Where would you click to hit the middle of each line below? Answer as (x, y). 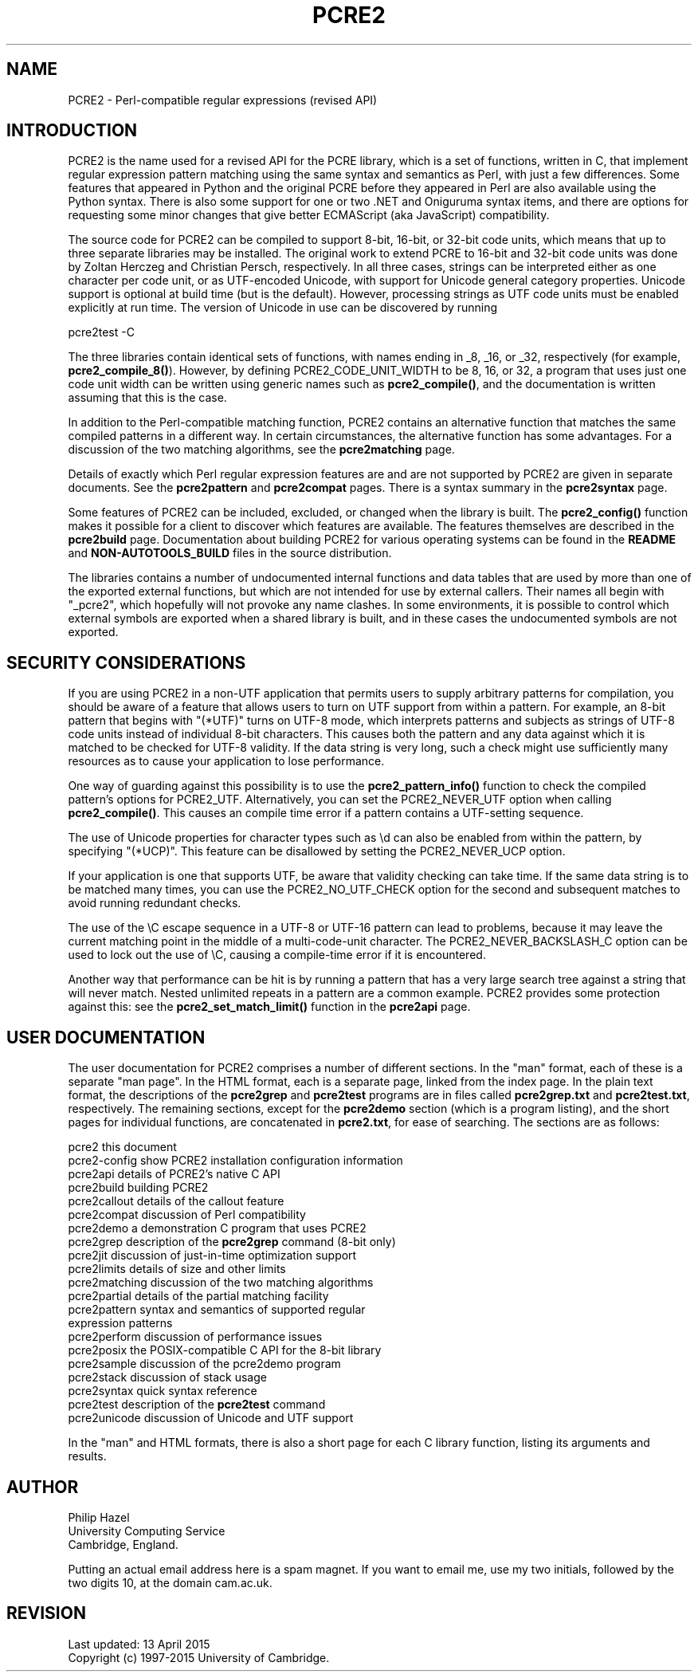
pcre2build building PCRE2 (138, 1188)
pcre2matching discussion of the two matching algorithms (221, 1283)
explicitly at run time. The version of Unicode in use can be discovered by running (283, 308)
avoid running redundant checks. (155, 903)
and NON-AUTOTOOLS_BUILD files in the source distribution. (230, 553)
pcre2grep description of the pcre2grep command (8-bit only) (232, 1242)
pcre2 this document (122, 1147)
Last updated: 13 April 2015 (139, 1644)
